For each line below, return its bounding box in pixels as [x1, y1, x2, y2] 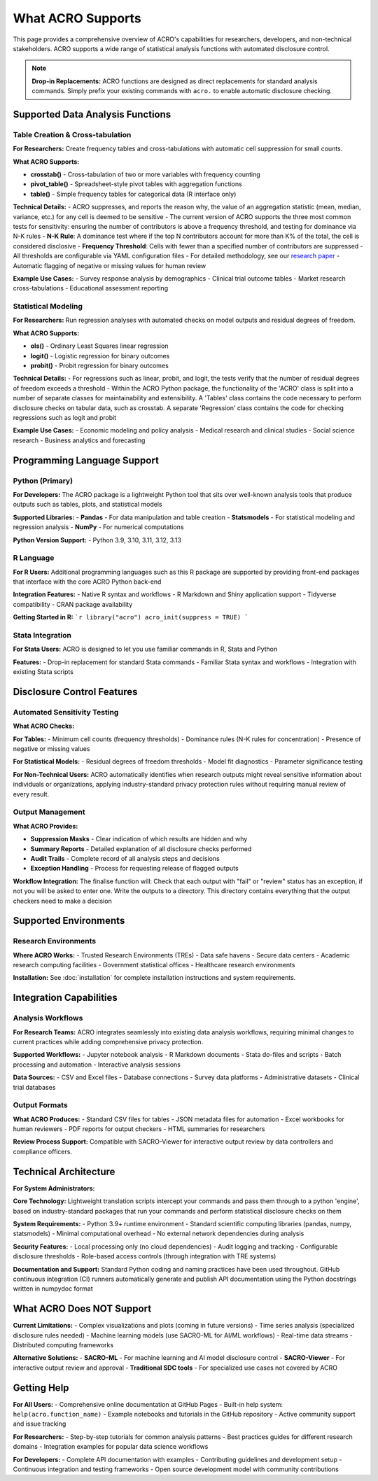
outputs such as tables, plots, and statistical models [13, 500, 162, 509]
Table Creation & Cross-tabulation [13, 129, 132, 139]
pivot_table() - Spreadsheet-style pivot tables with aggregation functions [30, 180, 243, 188]
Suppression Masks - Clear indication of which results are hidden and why [30, 835, 248, 843]
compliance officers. [13, 1147, 73, 1156]
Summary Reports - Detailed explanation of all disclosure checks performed [30, 844, 252, 853]
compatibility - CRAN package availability [13, 600, 133, 608]
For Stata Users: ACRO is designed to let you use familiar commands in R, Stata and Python [13, 645, 278, 654]
